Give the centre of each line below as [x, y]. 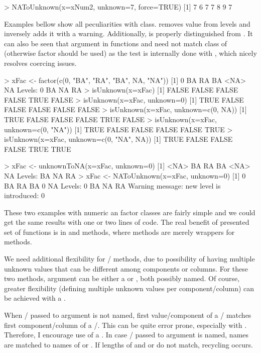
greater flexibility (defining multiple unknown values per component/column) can [129, 288]
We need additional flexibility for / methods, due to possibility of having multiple [129, 259]
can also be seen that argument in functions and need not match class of [116, 43]
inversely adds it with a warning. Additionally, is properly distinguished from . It [128, 33]
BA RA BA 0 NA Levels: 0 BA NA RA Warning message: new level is [112, 185]
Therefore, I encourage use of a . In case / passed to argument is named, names [126, 335]
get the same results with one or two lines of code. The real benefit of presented [127, 222]
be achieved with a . [35, 298]
